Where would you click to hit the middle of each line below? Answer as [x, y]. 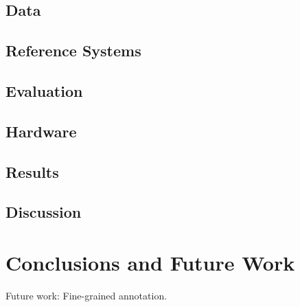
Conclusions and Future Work [150, 262]
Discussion [44, 212]
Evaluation [44, 90]
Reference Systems [73, 50]
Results [32, 171]
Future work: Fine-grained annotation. [86, 295]
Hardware [41, 131]
